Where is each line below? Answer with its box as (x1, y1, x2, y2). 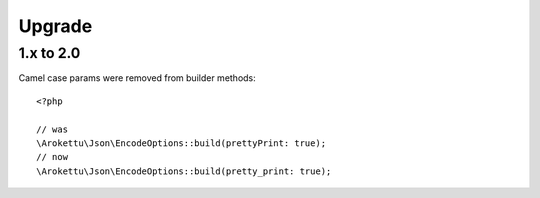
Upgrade (18, 15, 93, 37)
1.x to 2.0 (18, 44, 81, 62)
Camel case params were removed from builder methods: (18, 72, 257, 84)
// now (36, 151, 69, 163)
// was (36, 123, 69, 135)
